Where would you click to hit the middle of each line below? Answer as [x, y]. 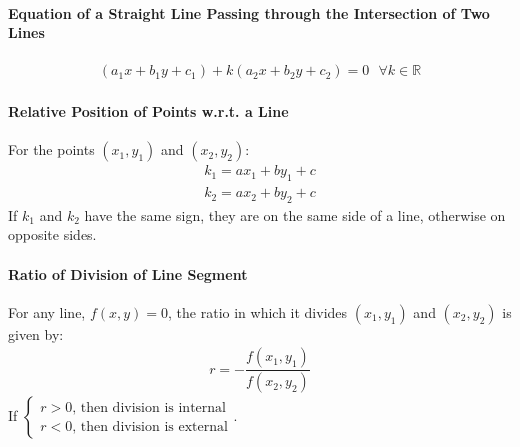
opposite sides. [52, 234]
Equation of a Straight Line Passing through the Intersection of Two [249, 12]
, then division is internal [149, 407]
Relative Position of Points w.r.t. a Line [148, 111]
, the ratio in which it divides [258, 311]
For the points [51, 149]
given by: [36, 333]
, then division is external [150, 426]
